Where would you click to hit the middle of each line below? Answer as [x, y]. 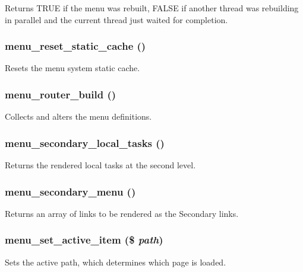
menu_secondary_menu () [70, 191]
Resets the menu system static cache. [72, 68]
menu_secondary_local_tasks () [85, 143]
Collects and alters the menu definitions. [78, 116]
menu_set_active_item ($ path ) [84, 240]
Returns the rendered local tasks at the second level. [100, 165]
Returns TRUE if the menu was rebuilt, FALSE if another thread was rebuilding [152, 8]
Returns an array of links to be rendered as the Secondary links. [122, 213]
